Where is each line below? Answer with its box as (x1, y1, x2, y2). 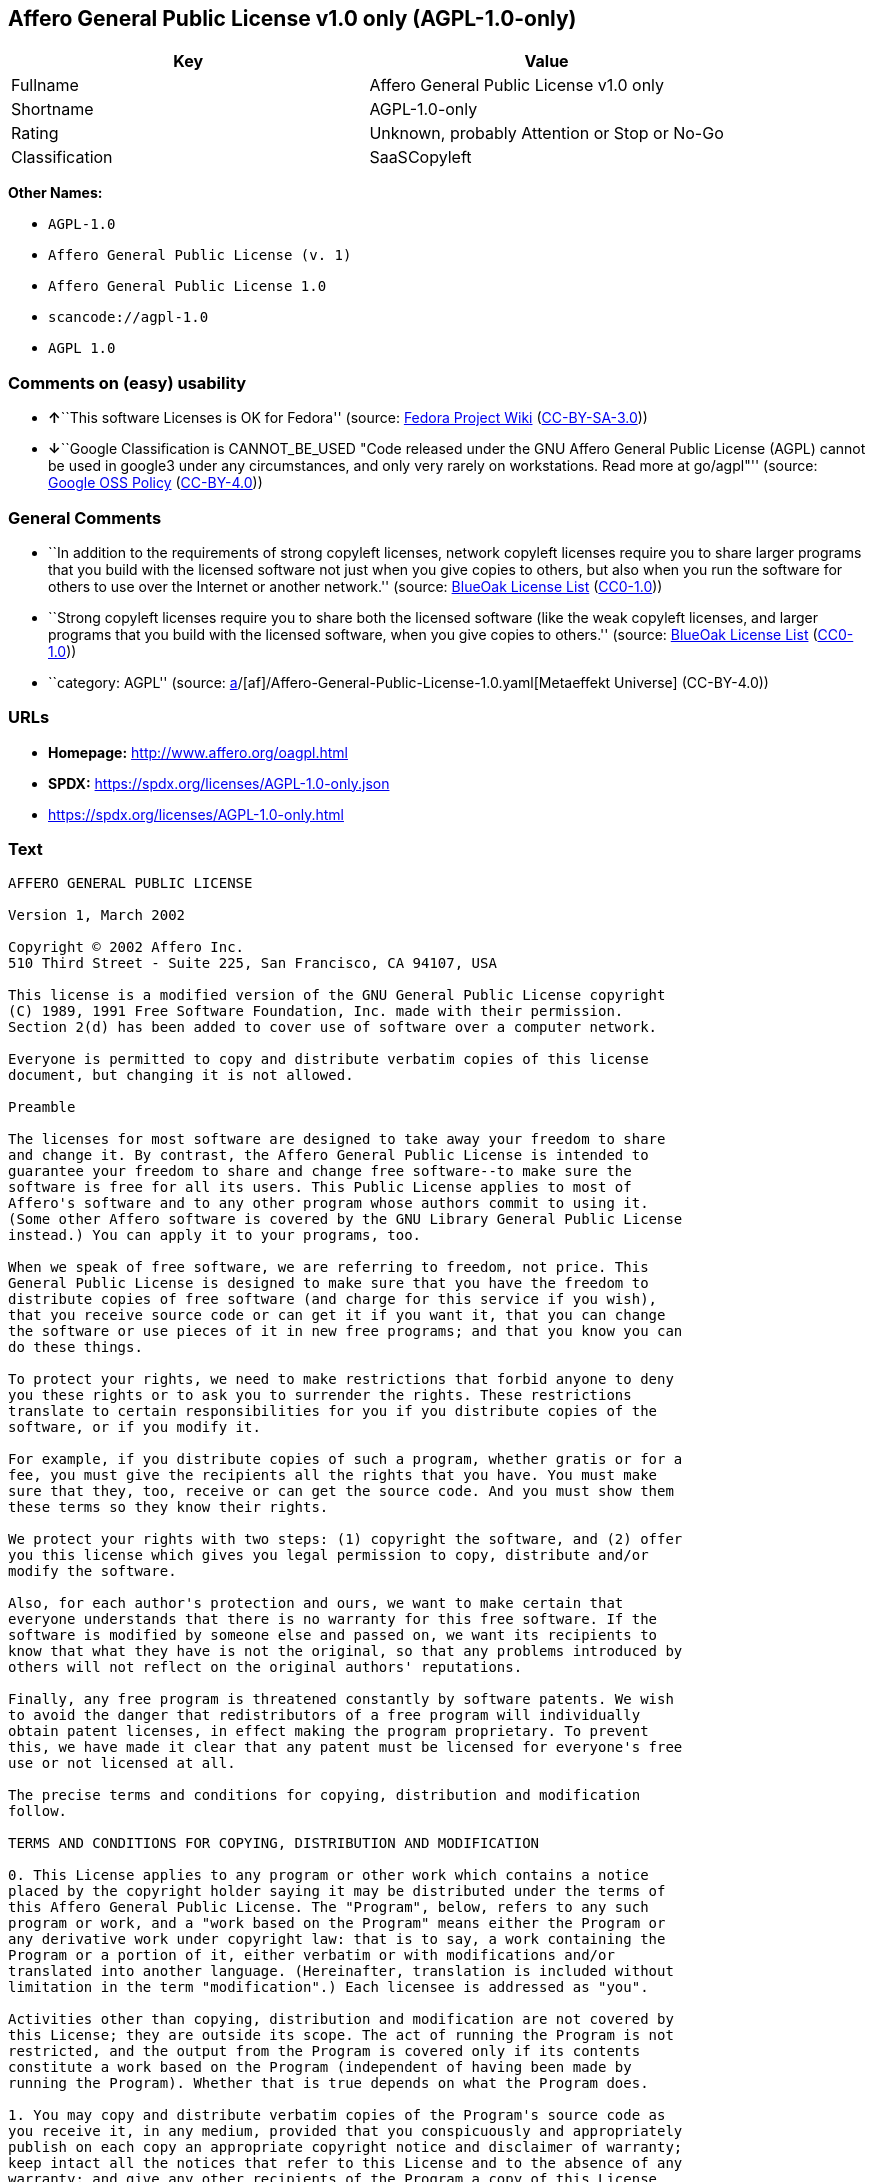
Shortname (11, 99, 94, 120)
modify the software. (8, 1563, 177, 1580)
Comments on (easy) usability (8, 372, 247, 393)
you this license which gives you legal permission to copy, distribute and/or (8, 1547, 649, 1564)
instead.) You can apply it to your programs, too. (8, 1227, 422, 1244)
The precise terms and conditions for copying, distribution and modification (8, 1787, 641, 1804)
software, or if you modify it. (8, 1419, 261, 1436)
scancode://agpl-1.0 (48, 309, 209, 326)
